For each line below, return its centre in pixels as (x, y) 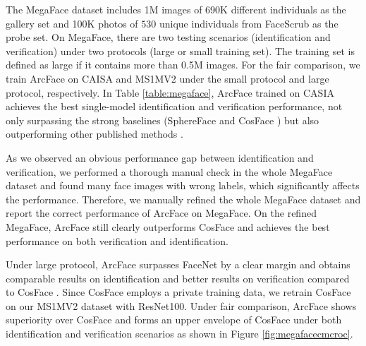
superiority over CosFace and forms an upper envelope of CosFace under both (174, 320)
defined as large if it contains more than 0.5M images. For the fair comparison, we (183, 65)
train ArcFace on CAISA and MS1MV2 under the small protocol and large (167, 78)
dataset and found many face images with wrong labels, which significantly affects (183, 185)
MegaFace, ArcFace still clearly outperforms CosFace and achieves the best (168, 226)
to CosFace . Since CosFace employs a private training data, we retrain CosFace (178, 292)
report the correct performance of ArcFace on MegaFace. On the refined (161, 213)
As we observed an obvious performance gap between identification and (160, 157)
